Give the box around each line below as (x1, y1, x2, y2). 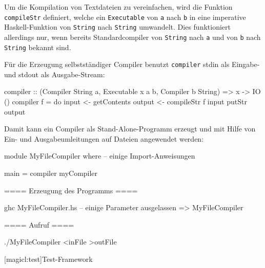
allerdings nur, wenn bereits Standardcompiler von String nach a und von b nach (4, 31, 261, 42)
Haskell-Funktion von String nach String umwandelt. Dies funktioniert (4, 21, 231, 32)
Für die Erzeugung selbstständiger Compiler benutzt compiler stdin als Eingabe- (4, 59, 260, 70)
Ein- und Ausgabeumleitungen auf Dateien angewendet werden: (4, 133, 204, 144)
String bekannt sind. (4, 41, 71, 52)
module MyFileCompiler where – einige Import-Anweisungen (4, 150, 195, 161)
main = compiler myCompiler (4, 168, 98, 178)
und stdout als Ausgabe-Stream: (4, 69, 105, 79)
